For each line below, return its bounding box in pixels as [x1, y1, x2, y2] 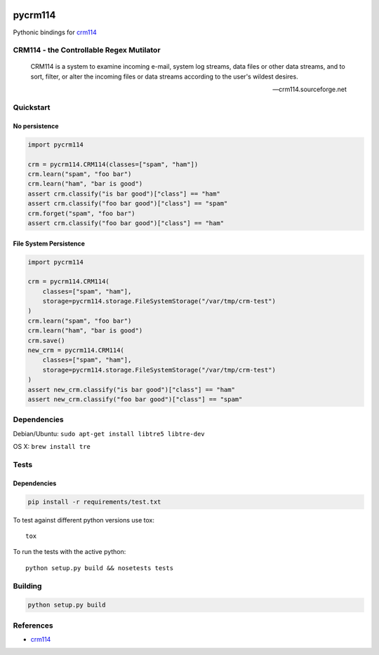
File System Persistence [13, 239, 86, 248]
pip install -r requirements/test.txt [27, 498, 161, 506]
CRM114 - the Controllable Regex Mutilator [13, 46, 161, 55]
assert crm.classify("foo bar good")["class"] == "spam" [27, 200, 228, 208]
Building [13, 581, 42, 590]
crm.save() [27, 337, 65, 344]
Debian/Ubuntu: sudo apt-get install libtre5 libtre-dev [13, 429, 205, 438]
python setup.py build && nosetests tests [25, 564, 174, 572]
